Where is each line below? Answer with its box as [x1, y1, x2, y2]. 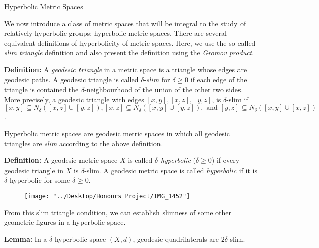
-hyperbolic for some [7, 175, 70, 185]
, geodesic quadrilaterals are [133, 233, 219, 244]
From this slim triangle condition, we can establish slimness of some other [4, 207, 232, 217]
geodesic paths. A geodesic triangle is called [4, 74, 139, 85]
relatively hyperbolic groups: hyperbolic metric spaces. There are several [4, 28, 227, 38]
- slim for [144, 74, 170, 85]
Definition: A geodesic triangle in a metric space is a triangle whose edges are [4, 64, 247, 74]
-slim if [226, 94, 248, 104]
